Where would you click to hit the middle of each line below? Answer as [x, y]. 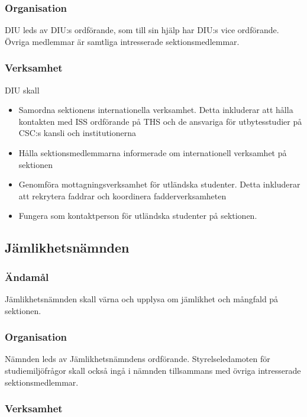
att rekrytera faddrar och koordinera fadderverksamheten [122, 195]
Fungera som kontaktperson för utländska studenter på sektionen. [138, 216]
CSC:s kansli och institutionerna [77, 133]
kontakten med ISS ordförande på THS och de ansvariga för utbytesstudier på [160, 121]
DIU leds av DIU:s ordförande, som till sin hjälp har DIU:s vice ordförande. [142, 30]
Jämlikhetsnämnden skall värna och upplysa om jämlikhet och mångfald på [142, 298]
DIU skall [22, 90]
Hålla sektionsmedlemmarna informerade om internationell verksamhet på [153, 153]
